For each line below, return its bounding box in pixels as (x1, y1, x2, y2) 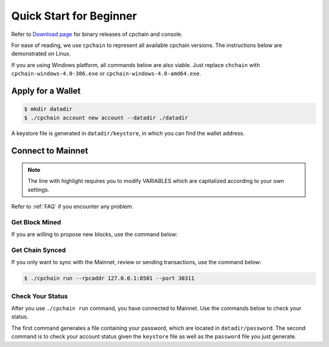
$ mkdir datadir (24, 106, 73, 113)
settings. (27, 186, 50, 193)
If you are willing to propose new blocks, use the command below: (11, 231, 178, 238)
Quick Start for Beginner (11, 9, 137, 23)
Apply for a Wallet (11, 85, 81, 96)
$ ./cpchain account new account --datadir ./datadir (24, 114, 188, 121)
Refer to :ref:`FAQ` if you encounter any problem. (11, 203, 134, 210)
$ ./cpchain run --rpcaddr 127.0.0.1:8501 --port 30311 (24, 275, 195, 282)
